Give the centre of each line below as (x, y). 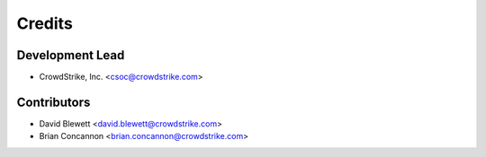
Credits (45, 23)
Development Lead (71, 55)
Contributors (54, 102)
